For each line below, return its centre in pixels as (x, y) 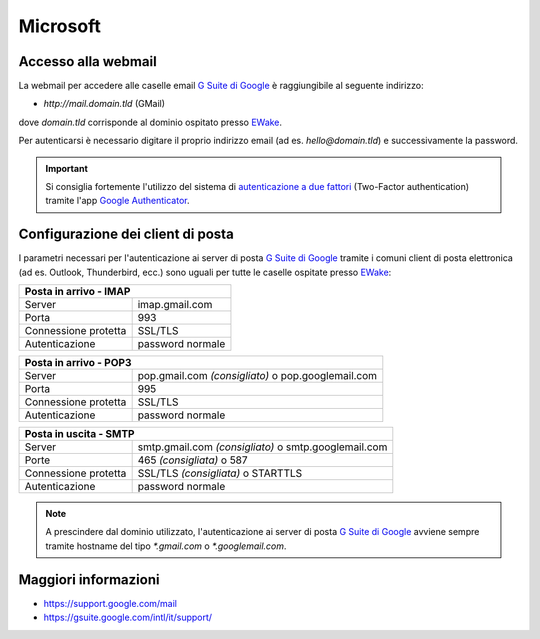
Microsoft (60, 26)
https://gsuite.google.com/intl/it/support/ (128, 617)
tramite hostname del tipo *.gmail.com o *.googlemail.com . (166, 546)
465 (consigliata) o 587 (193, 460)
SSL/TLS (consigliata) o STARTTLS (220, 473)
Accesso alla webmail (87, 61)
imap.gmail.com (175, 305)
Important (67, 168)
